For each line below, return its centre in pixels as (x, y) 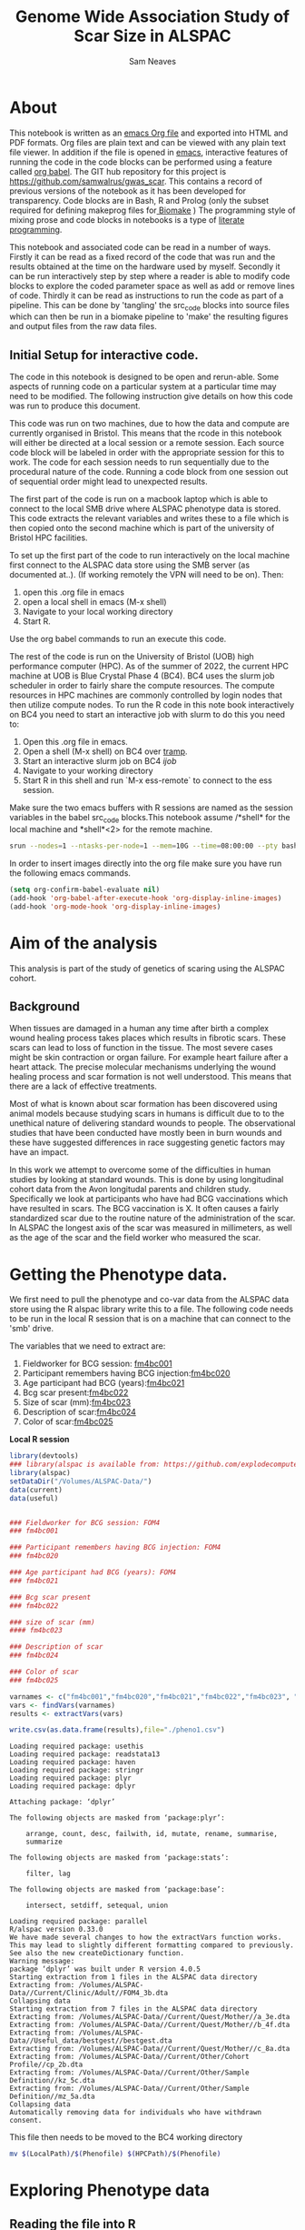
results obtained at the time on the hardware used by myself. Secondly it (145, 266)
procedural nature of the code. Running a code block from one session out (149, 472)
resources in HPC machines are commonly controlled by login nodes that (146, 695)
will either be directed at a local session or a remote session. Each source (147, 443)
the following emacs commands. (70, 873)
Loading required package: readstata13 (85, 1754)
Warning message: (42, 1962)
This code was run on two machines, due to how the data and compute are (150, 424)
